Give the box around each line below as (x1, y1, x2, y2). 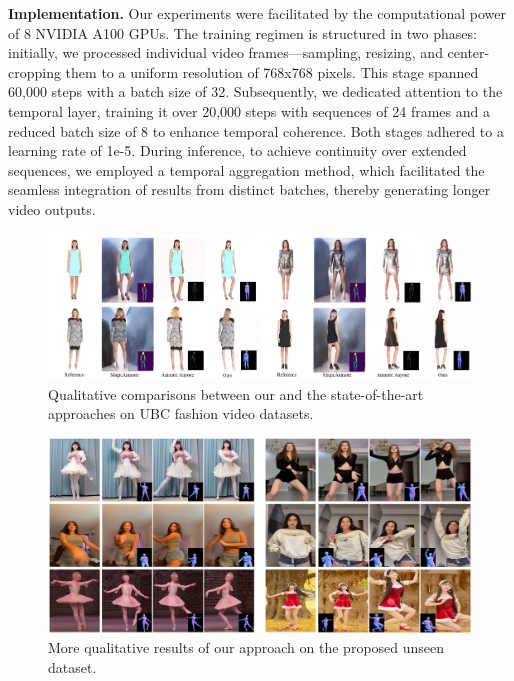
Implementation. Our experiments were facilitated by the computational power (8, 3, 506, 23)
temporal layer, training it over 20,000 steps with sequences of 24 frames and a (8, 100, 490, 121)
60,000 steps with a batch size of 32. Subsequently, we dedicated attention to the (8, 81, 503, 102)
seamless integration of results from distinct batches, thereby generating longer (8, 179, 491, 200)
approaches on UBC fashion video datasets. (48, 403, 314, 424)
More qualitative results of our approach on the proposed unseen (48, 637, 445, 658)
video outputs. (8, 198, 96, 219)
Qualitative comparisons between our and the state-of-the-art (48, 383, 424, 404)
